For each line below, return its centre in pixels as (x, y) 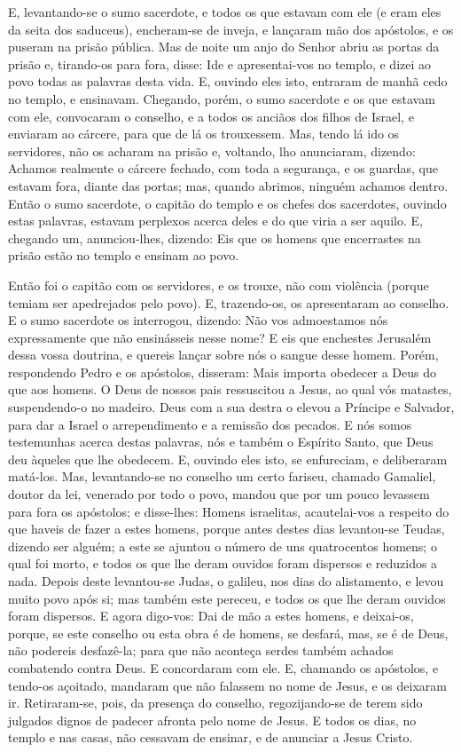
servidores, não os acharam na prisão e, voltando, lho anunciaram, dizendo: (212, 150)
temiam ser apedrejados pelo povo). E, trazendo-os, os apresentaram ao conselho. (229, 302)
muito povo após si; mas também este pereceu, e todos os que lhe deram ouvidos (227, 598)
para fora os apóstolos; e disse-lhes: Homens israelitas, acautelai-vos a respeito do (229, 511)
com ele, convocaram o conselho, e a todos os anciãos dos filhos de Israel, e (211, 116)
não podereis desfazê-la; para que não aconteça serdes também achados (201, 650)
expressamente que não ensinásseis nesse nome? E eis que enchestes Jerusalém (220, 337)
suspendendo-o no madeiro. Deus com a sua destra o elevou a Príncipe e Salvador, (231, 407)
